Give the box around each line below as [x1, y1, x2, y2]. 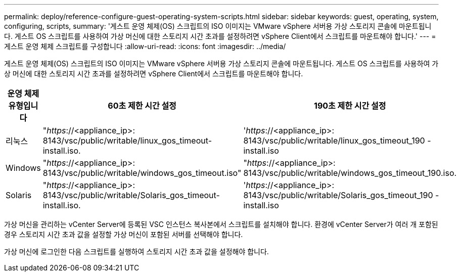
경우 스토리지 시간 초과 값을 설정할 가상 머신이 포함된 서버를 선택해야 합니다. [4, 230, 243, 239]
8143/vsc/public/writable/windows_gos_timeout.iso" [42, 168, 242, 178]
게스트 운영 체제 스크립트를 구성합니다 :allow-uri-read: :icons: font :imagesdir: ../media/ [4, 42, 286, 51]
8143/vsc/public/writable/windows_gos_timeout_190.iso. [243, 168, 457, 178]
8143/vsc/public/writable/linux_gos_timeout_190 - [243, 135, 431, 146]
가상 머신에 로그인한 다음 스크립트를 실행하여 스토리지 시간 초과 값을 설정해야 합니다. [4, 247, 269, 256]
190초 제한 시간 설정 [313, 101, 386, 111]
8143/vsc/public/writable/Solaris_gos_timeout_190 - [243, 190, 439, 200]
